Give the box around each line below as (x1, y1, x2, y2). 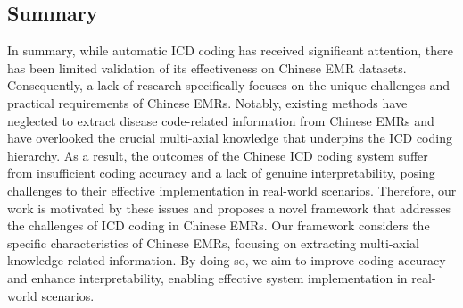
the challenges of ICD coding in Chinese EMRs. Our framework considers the (7, 216, 430, 235)
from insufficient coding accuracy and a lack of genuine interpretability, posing (7, 163, 435, 182)
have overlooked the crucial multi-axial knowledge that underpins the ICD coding (7, 129, 452, 147)
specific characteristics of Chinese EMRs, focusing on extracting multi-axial (7, 233, 419, 252)
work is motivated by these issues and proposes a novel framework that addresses (7, 198, 451, 217)
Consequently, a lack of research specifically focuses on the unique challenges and (7, 76, 450, 95)
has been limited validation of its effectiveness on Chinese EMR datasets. (7, 58, 407, 77)
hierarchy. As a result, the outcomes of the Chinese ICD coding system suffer (7, 146, 428, 164)
